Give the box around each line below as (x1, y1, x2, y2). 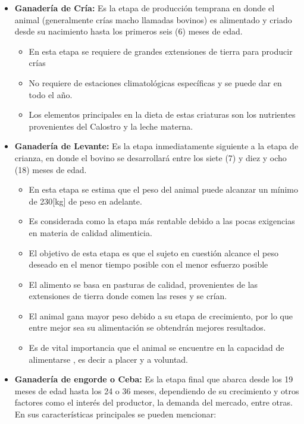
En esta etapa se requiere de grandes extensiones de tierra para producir (29, 45, 293, 57)
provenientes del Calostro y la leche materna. (29, 120, 193, 132)
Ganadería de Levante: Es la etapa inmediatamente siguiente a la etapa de (14, 140, 299, 152)
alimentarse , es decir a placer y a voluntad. (29, 353, 189, 365)
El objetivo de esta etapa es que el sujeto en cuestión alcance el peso (29, 246, 278, 259)
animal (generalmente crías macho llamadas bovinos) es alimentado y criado (14, 13, 292, 26)
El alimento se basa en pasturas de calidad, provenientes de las (29, 278, 258, 290)
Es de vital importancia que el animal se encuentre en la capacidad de (29, 341, 284, 354)
